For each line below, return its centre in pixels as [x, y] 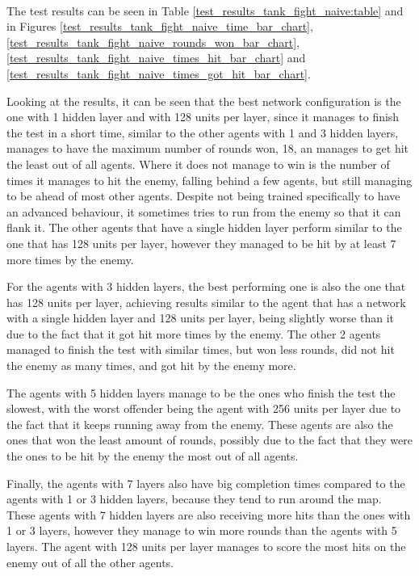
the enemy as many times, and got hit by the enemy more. [151, 366]
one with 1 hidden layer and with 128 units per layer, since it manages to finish [203, 117]
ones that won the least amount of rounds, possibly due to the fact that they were [209, 440]
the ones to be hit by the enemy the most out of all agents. [153, 456]
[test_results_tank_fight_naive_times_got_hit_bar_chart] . [159, 73]
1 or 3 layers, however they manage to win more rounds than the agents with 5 [202, 530]
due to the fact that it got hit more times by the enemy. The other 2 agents [194, 333]
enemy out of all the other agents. [90, 562]
